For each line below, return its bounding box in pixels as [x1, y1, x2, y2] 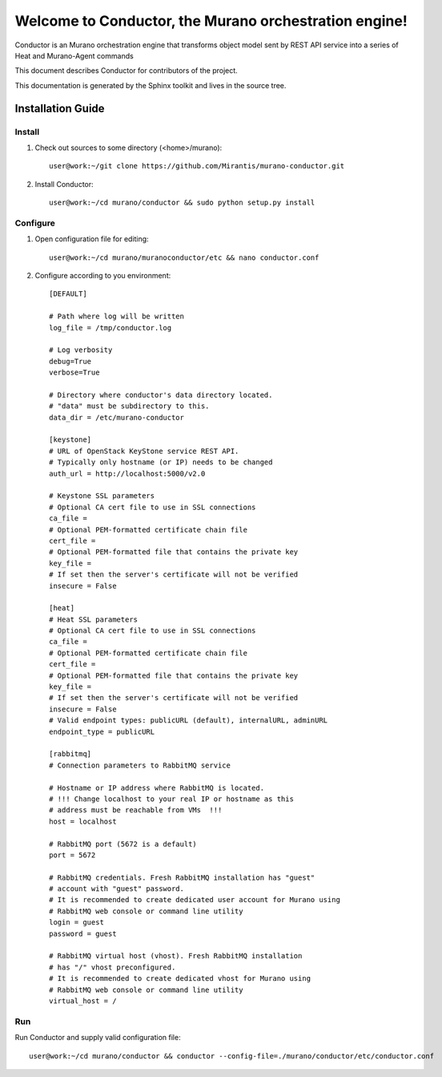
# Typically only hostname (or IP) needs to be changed [49, 458, 273, 467]
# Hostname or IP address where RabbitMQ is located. [49, 783, 264, 792]
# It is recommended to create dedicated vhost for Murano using [49, 974, 311, 983]
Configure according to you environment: [34, 270, 171, 280]
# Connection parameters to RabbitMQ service [49, 760, 231, 770]
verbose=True [49, 368, 100, 377]
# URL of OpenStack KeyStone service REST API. [49, 446, 239, 455]
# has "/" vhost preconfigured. [49, 962, 176, 972]
